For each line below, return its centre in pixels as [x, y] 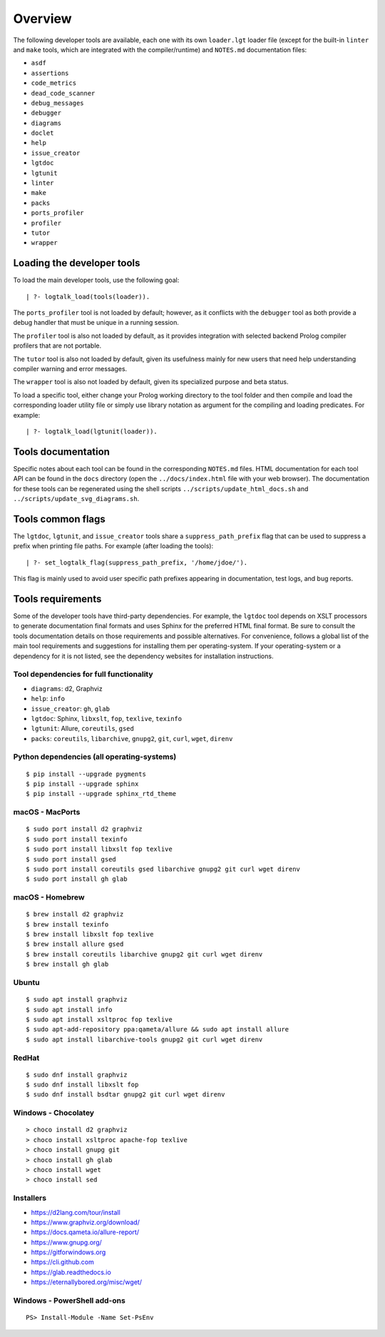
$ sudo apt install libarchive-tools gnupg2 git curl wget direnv [144, 1039]
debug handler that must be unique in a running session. [96, 323]
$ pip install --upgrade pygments [86, 774]
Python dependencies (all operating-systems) [95, 757]
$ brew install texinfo [67, 924]
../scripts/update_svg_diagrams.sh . [76, 499]
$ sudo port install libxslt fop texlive [99, 849]
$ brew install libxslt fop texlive [90, 934]
